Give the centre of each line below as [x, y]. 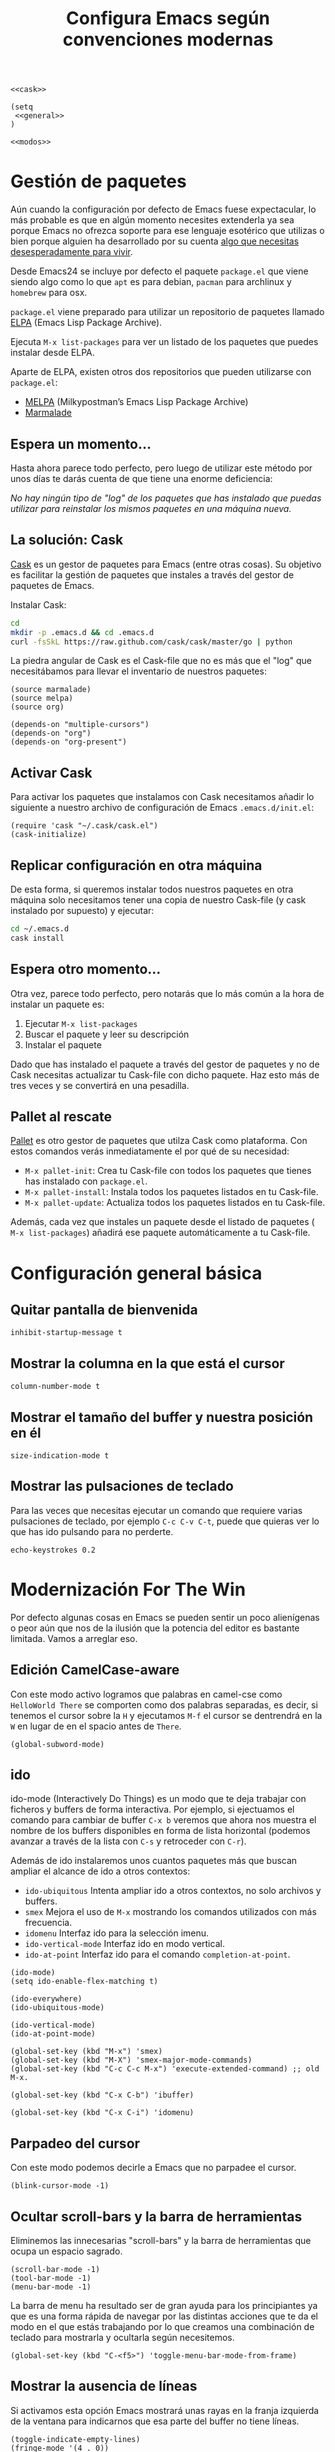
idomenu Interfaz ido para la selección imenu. [117, 1933]
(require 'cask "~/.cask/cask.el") [84, 826]
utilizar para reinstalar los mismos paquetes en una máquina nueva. [151, 508]
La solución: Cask [67, 540]
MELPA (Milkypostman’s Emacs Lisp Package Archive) [136, 402]
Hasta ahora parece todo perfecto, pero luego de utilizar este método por [161, 468]
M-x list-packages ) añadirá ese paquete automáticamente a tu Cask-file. [160, 1233]
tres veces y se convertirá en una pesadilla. [100, 1085]
